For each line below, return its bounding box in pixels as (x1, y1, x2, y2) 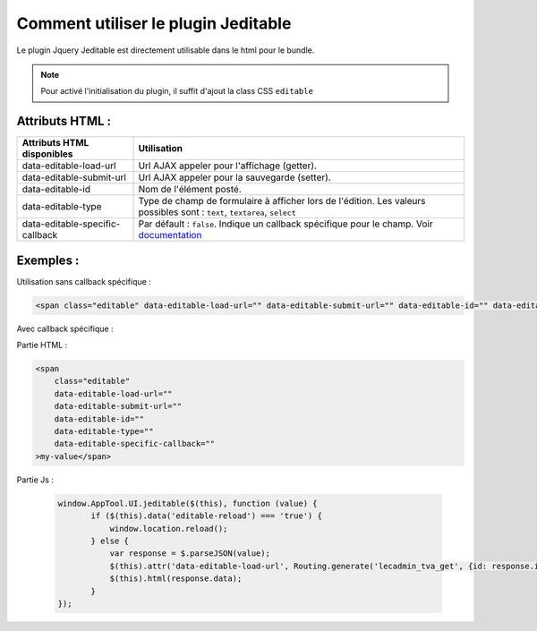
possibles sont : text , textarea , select (138, 206, 296, 218)
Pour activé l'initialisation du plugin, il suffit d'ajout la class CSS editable (40, 86, 313, 97)
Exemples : (16, 252, 80, 268)
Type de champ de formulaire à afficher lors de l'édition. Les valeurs (138, 195, 426, 208)
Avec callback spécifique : (16, 323, 114, 334)
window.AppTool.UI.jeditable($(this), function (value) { (57, 498, 318, 508)
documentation (138, 229, 202, 242)
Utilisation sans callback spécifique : (16, 276, 151, 286)
